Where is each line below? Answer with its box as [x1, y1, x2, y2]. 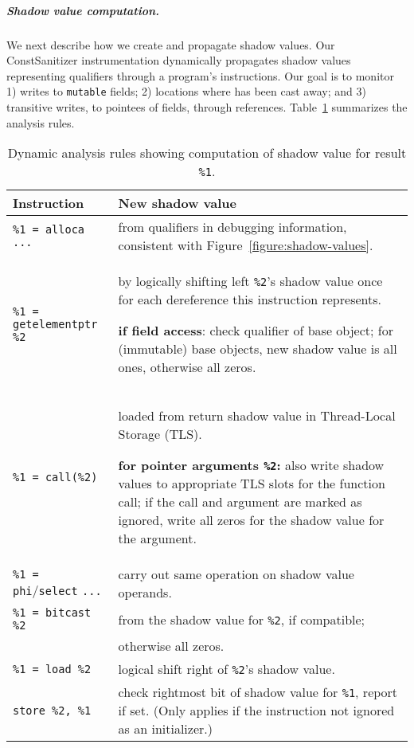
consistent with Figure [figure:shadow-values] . [118, 236, 373, 255]
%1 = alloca [13, 223, 85, 237]
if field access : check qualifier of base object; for [118, 321, 393, 340]
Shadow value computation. [6, 2, 160, 18]
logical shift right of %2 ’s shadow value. [118, 660, 335, 679]
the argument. [118, 529, 197, 548]
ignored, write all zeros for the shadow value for [118, 511, 385, 530]
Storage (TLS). [118, 425, 202, 444]
